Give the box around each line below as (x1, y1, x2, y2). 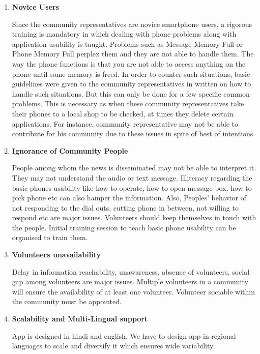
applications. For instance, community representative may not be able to (12, 118, 239, 129)
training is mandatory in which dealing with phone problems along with (12, 28, 237, 39)
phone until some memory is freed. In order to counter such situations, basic (12, 68, 250, 79)
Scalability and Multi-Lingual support (12, 313, 148, 324)
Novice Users (12, 2, 59, 12)
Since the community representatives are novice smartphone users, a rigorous (12, 18, 252, 29)
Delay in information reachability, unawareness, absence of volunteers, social (12, 266, 250, 277)
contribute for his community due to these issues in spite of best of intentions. (12, 128, 255, 139)
